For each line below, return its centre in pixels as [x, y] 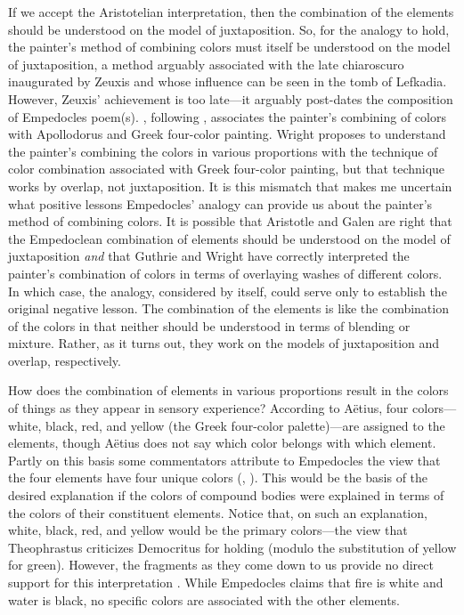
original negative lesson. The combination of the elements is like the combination [228, 308]
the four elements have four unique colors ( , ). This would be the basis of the [218, 477]
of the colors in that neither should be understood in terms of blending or [209, 325]
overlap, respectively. [65, 360]
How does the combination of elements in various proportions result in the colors [228, 390]
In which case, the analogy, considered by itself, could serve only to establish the [228, 291]
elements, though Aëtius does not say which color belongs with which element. [222, 443]
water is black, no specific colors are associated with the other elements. [204, 599]
